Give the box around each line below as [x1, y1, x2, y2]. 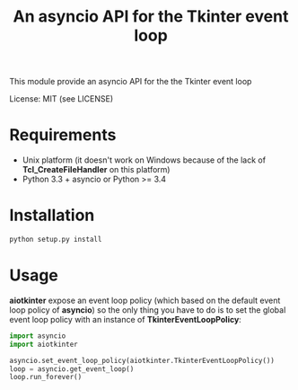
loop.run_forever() [9, 373, 83, 382]
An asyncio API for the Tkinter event [13, 6, 289, 27]
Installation [9, 205, 95, 226]
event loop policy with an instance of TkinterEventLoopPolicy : [9, 314, 242, 324]
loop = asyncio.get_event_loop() [9, 364, 135, 374]
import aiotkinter [9, 340, 78, 349]
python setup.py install [9, 235, 102, 244]
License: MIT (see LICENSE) [9, 93, 114, 104]
